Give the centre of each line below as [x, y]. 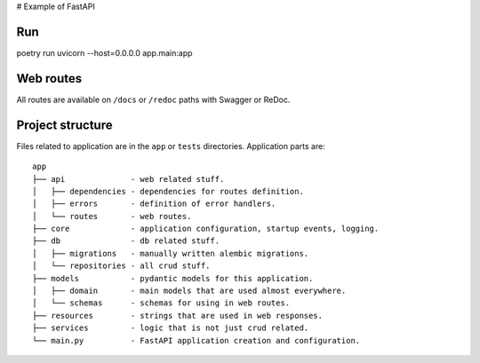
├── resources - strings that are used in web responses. [178, 316]
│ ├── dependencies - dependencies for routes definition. [168, 191]
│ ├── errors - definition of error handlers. [154, 204]
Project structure [64, 125]
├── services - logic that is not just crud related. [171, 328]
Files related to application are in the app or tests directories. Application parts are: [171, 146]
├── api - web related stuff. [128, 179]
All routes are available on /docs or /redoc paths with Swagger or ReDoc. [153, 99]
